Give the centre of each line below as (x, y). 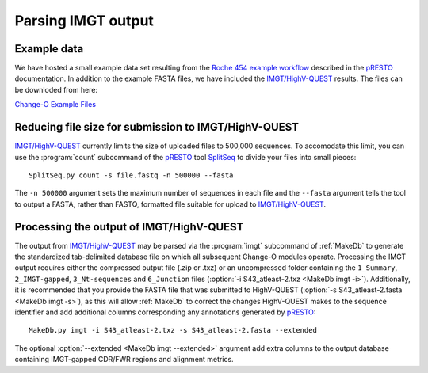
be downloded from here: (56, 89)
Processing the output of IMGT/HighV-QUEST (129, 227)
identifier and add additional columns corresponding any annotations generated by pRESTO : (165, 312)
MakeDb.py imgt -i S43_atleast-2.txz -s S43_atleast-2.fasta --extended (173, 330)
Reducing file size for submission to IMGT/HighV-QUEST (157, 127)
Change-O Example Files (55, 105)
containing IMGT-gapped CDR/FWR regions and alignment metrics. (124, 360)
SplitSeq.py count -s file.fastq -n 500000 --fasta (131, 175)
